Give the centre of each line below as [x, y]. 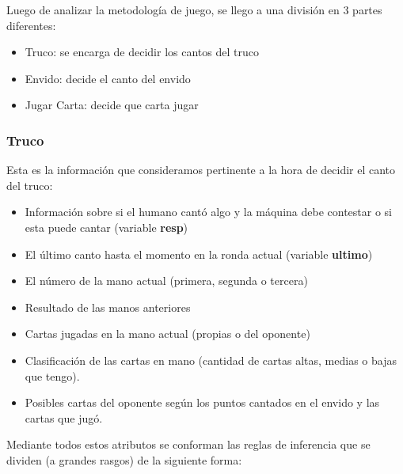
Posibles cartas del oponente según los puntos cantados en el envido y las [202, 402]
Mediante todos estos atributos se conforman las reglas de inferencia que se [188, 444]
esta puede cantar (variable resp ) [106, 227]
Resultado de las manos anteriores [108, 307]
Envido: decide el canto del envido [108, 78]
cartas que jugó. [64, 417]
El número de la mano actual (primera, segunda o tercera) [166, 281]
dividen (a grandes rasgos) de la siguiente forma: [124, 459]
